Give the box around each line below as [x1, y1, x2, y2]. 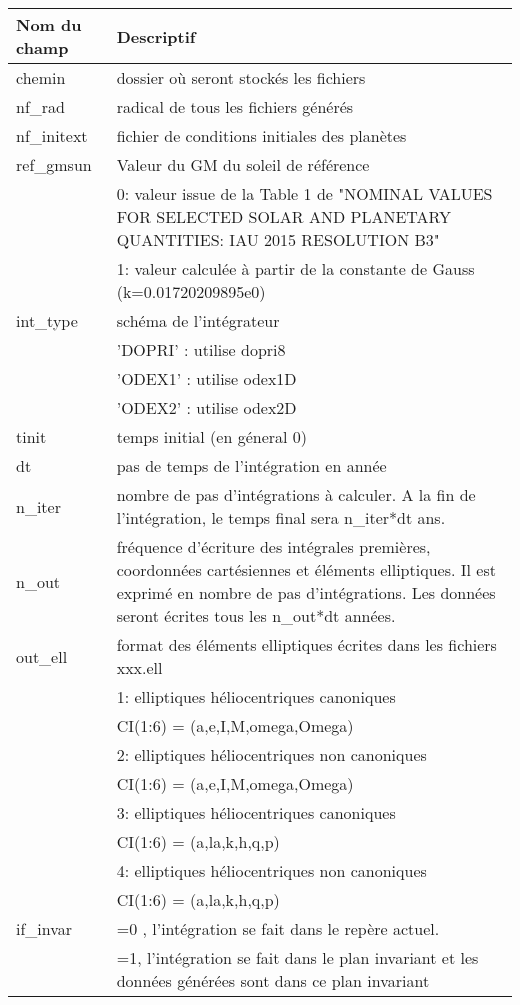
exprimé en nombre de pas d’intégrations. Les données [116, 581, 496, 604]
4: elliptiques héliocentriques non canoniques [116, 859, 427, 882]
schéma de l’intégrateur [116, 309, 280, 332]
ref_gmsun [16, 153, 92, 176]
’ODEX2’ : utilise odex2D [116, 396, 297, 419]
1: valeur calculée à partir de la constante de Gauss [116, 257, 475, 280]
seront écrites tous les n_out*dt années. [116, 604, 396, 627]
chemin [16, 66, 66, 89]
